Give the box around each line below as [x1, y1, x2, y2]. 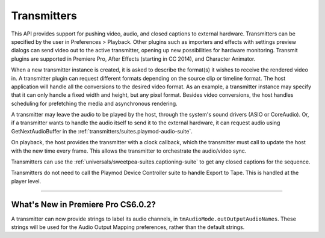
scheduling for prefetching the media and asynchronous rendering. [11, 100, 178, 107]
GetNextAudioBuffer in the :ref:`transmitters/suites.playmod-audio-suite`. [11, 127, 193, 135]
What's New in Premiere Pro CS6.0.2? [11, 199, 156, 210]
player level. [11, 177, 42, 185]
